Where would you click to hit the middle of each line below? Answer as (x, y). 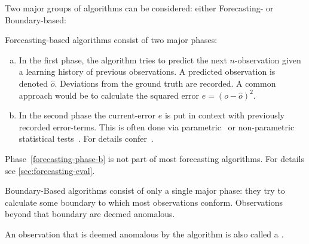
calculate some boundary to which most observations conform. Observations (144, 202)
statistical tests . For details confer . (86, 138)
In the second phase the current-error (87, 115)
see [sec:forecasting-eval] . (50, 170)
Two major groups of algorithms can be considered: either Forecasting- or (139, 8)
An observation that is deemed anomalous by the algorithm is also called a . (144, 234)
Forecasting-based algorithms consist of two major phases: (111, 40)
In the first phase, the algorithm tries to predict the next (123, 60)
